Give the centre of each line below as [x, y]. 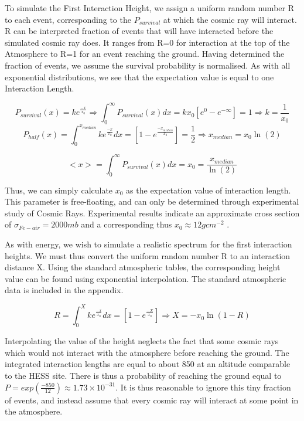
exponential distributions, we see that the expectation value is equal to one [139, 77]
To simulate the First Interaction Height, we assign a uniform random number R [149, 8]
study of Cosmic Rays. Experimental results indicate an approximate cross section [152, 213]
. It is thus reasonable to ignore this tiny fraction [203, 387]
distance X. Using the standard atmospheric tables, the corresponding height [143, 267]
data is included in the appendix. [64, 290]
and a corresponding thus [127, 224]
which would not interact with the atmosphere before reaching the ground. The [147, 352]
